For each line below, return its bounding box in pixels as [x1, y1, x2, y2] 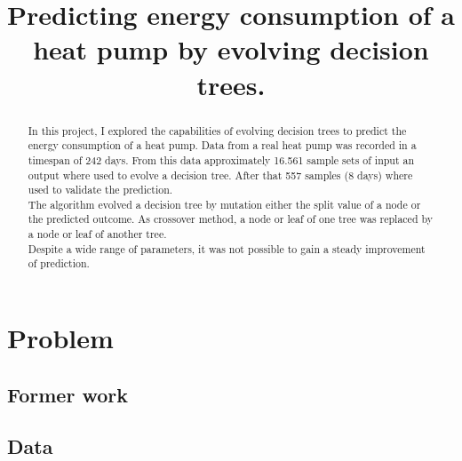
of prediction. [28, 256, 90, 271]
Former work [7, 380, 128, 408]
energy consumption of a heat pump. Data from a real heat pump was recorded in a [28, 138, 417, 153]
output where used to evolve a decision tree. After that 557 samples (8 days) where [28, 167, 413, 182]
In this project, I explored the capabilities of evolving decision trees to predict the [28, 123, 407, 138]
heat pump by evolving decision [33, 31, 429, 68]
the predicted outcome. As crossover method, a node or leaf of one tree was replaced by [28, 211, 434, 227]
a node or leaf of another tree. [28, 227, 167, 242]
